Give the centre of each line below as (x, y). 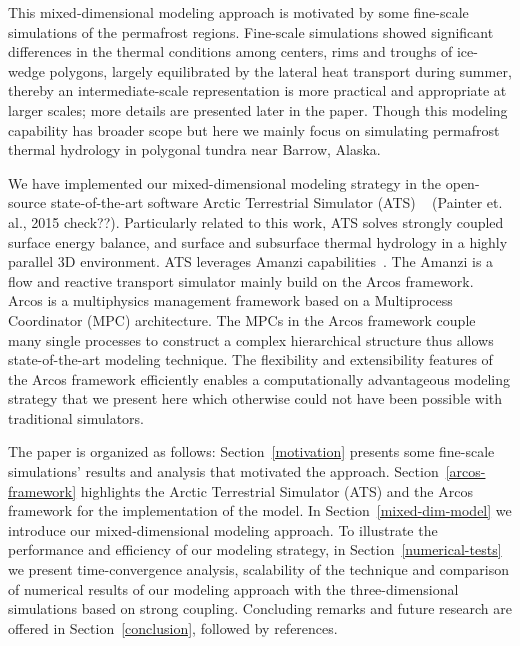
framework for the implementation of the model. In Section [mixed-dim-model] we (260, 510)
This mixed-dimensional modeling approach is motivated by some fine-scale (238, 12)
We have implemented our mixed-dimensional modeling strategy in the (225, 182)
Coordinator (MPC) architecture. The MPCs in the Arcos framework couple (242, 319)
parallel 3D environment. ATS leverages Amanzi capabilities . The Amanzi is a (251, 261)
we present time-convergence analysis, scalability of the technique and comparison (258, 569)
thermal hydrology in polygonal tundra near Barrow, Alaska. (194, 149)
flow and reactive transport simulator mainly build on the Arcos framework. (241, 280)
